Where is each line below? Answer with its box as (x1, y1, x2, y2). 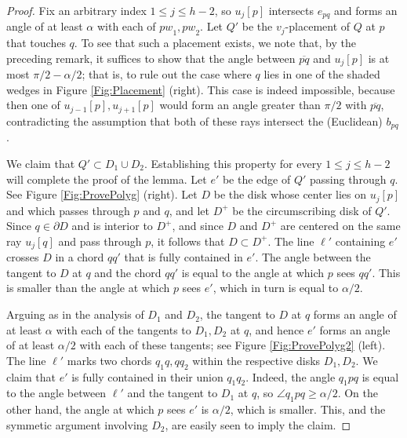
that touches (6, 35, 66, 51)
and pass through (58, 232, 142, 249)
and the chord (94, 264, 162, 280)
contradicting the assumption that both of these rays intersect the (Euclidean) (6, 112, 383, 129)
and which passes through (6, 202, 130, 218)
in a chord (55, 249, 104, 265)
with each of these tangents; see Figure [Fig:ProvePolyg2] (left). (79, 337, 386, 353)
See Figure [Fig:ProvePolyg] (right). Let (6, 186, 198, 203)
